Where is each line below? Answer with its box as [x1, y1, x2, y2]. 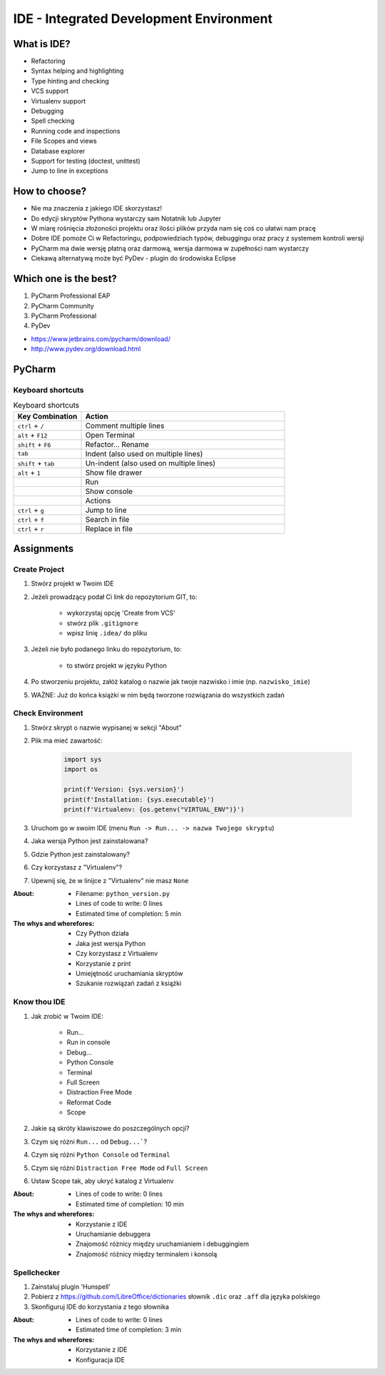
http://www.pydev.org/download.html [31, 345, 141, 353]
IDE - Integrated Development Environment [13, 11, 273, 26]
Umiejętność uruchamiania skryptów [76, 969, 183, 978]
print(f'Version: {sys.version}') [63, 785, 185, 794]
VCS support [31, 86, 69, 96]
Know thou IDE [13, 997, 66, 1007]
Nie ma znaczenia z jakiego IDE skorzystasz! [31, 204, 163, 213]
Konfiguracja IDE [76, 1355, 125, 1364]
